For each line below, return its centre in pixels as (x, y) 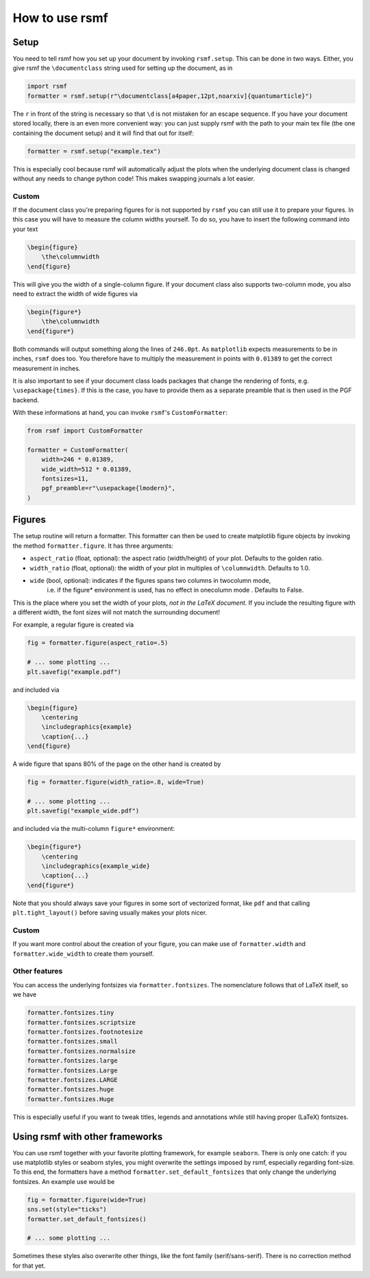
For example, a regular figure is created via (73, 625)
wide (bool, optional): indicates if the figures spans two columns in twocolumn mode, (150, 580)
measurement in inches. (47, 368)
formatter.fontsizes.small (72, 1041)
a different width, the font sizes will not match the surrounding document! (116, 612)
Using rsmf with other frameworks (88, 1136)
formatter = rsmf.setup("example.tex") (94, 151)
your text (25, 229)
